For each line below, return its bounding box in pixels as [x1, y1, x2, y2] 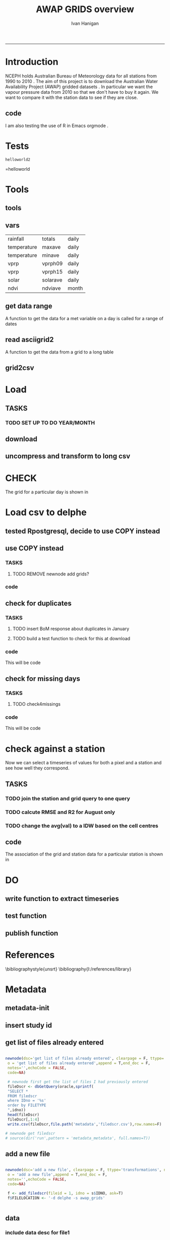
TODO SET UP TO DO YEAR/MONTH [5, 419, 95, 426]
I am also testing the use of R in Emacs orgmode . [5, 123, 109, 129]
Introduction [5, 56, 59, 68]
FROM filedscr [7, 1093, 37, 1099]
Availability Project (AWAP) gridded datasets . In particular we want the [5, 84, 153, 90]
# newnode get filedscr [5, 1131, 56, 1136]
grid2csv [5, 364, 34, 372]
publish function [5, 928, 58, 938]
